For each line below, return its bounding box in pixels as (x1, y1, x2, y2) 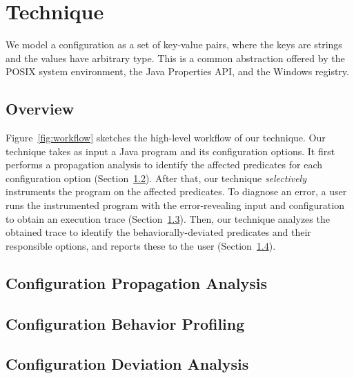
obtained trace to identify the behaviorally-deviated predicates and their (6, 225, 311, 239)
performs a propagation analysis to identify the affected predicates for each (6, 157, 323, 172)
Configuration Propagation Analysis (6, 272, 267, 293)
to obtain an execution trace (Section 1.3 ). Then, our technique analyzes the (6, 211, 330, 226)
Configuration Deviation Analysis (6, 353, 249, 375)
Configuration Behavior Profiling (6, 312, 245, 334)
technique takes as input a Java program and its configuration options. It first (6, 143, 335, 158)
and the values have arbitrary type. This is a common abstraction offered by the (6, 50, 345, 65)
